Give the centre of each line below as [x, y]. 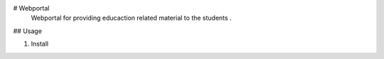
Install [40, 44]
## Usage [28, 31]
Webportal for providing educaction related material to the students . [131, 18]
